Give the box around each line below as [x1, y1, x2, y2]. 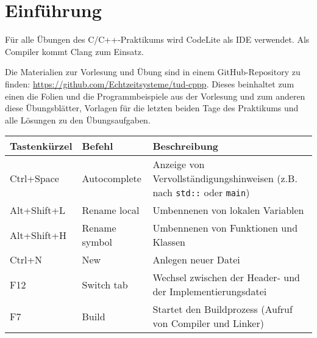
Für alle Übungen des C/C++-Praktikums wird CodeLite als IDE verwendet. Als [5, 33, 310, 46]
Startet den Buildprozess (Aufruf [152, 302, 293, 317]
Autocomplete [82, 171, 141, 186]
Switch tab [82, 277, 128, 292]
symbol [82, 235, 112, 249]
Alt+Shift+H [10, 227, 66, 242]
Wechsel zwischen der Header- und [152, 270, 300, 285]
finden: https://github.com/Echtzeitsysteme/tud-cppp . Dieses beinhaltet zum [5, 77, 294, 90]
